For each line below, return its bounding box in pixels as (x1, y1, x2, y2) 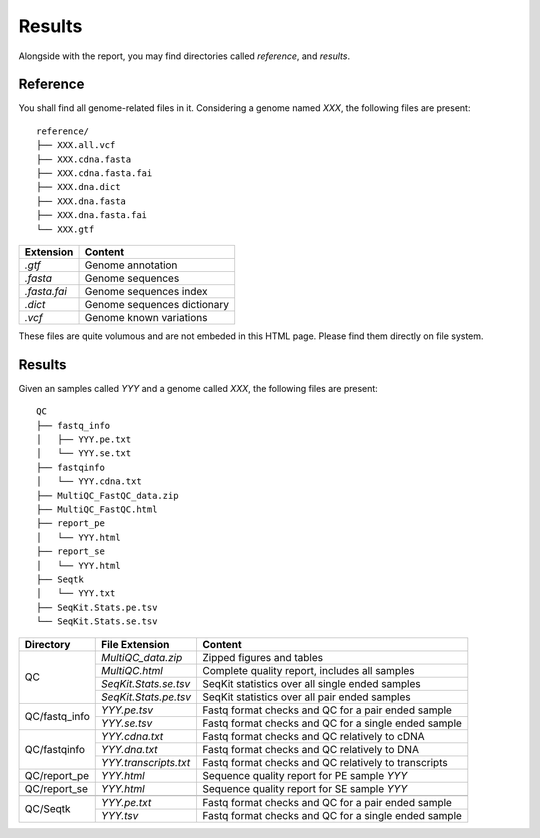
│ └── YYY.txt (36, 588, 116, 599)
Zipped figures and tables (201, 650, 324, 664)
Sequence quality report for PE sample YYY (201, 768, 408, 782)
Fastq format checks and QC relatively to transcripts (201, 755, 449, 769)
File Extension (101, 637, 170, 651)
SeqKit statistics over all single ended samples (201, 676, 421, 690)
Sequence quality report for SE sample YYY (201, 781, 408, 795)
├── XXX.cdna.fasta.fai (36, 168, 153, 179)
